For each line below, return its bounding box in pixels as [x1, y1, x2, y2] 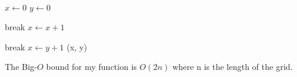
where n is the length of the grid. [172, 60, 293, 73]
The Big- [5, 60, 37, 73]
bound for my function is [46, 60, 137, 73]
